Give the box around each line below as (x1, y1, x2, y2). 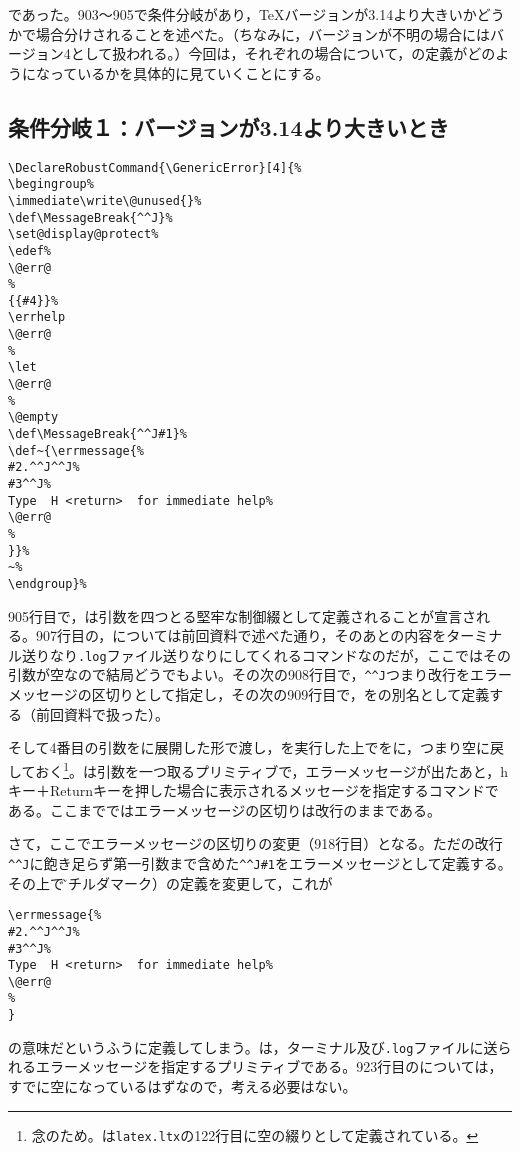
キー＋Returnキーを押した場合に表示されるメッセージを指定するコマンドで (8, 780, 499, 801)
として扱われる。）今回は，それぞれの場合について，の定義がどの (70, 43, 496, 64)
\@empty (8, 410, 59, 425)
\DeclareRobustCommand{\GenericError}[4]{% (8, 160, 302, 175)
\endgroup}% (8, 576, 87, 591)
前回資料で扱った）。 (35, 703, 169, 724)
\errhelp (8, 310, 66, 325)
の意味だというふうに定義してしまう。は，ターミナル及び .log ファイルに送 (8, 1036, 498, 1057)
